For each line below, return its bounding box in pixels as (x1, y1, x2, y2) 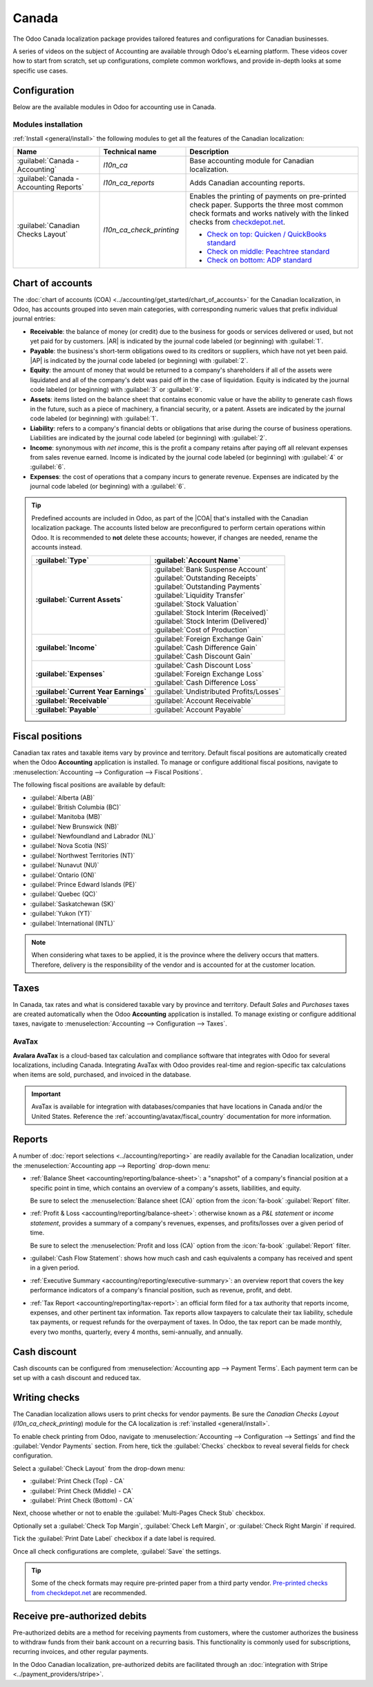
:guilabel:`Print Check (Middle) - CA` (30, 1487, 134, 1495)
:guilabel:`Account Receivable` (154, 696, 254, 706)
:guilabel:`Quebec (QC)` (30, 890, 98, 898)
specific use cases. (12, 66, 68, 75)
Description (189, 147, 229, 157)
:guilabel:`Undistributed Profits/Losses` (154, 687, 281, 697)
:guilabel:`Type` (35, 556, 90, 565)
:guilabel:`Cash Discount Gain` (154, 652, 253, 661)
